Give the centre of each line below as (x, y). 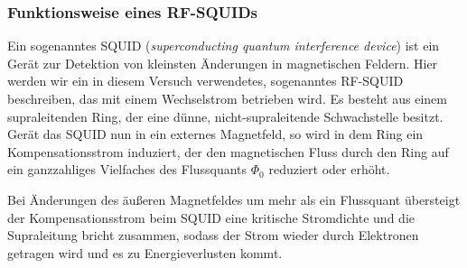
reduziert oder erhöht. (329, 169)
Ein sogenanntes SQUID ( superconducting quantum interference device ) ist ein (224, 46)
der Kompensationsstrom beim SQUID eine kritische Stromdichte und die (211, 217)
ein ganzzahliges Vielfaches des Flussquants (127, 169)
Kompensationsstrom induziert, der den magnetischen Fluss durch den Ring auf (228, 151)
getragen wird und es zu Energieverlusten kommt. (145, 252)
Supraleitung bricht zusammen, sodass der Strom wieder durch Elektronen (213, 235)
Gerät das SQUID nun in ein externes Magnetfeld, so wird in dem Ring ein (215, 134)
